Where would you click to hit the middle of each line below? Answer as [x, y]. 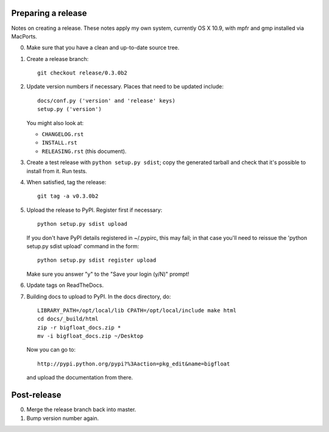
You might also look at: [55, 123]
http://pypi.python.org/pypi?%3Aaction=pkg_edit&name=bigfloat [134, 364]
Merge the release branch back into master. [81, 409]
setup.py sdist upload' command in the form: [83, 246]
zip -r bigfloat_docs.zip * [79, 327]
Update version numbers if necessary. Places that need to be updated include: [125, 87]
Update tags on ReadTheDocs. [65, 285]
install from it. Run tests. [57, 171]
